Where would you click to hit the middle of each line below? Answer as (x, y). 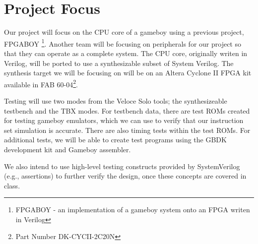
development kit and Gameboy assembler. (67, 149)
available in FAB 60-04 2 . (41, 83)
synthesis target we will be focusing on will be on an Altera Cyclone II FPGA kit (128, 73)
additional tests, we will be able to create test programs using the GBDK (115, 140)
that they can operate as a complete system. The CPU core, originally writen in (126, 53)
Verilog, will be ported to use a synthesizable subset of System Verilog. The (119, 63)
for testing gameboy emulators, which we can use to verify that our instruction (124, 120)
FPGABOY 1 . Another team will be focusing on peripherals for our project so (123, 43)
